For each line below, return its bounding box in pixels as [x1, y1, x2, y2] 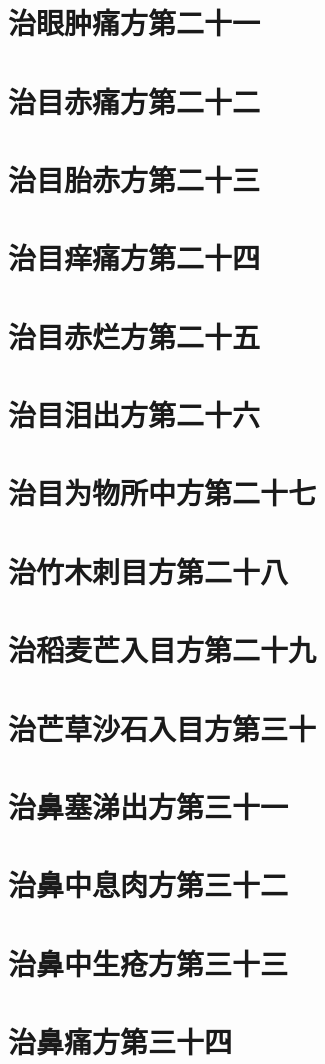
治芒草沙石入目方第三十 [8, 707, 317, 748]
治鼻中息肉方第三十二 [8, 864, 289, 905]
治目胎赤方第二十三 [8, 158, 261, 199]
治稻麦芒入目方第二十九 [8, 629, 317, 670]
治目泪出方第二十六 [8, 394, 261, 435]
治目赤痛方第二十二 [8, 80, 261, 121]
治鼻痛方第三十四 [8, 1021, 233, 1062]
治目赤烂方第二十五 [8, 315, 261, 356]
